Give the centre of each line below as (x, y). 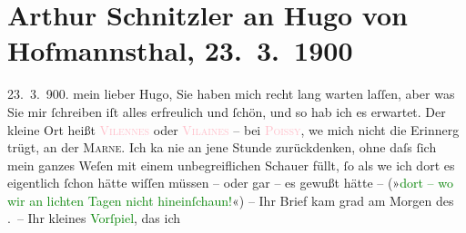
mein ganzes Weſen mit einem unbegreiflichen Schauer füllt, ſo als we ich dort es (231, 165)
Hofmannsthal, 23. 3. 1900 (180, 50)
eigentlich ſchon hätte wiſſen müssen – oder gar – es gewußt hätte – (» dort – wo (230, 183)
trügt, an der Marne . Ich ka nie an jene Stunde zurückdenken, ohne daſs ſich (222, 147)
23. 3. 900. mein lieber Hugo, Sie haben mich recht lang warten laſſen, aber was (231, 94)
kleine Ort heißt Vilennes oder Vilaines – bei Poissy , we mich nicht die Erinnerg (233, 129)
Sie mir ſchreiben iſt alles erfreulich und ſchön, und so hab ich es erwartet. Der (227, 111)
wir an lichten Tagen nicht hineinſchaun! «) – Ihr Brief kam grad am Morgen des (231, 200)
